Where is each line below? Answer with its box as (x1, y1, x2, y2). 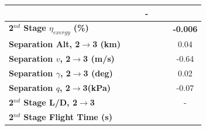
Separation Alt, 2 (9, 38, 80, 50)
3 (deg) (83, 67, 113, 79)
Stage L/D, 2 (23, 96, 77, 108)
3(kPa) (83, 81, 111, 93)
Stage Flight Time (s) (23, 110, 112, 122)
